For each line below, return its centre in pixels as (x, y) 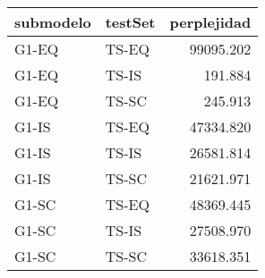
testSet (130, 22)
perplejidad (210, 22)
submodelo (53, 22)
